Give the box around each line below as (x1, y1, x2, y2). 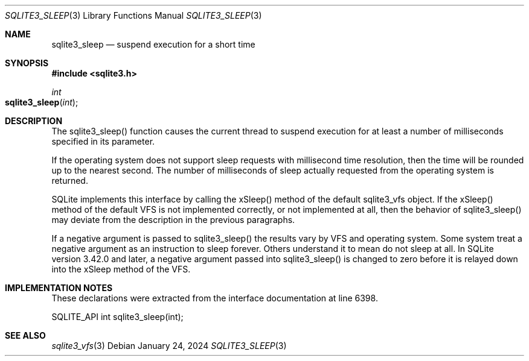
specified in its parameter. (51, 136, 155, 146)
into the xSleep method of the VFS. (51, 264, 191, 274)
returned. (51, 175, 88, 186)
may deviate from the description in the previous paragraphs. (51, 215, 295, 225)
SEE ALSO (5, 330, 46, 341)
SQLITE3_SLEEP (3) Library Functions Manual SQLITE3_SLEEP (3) (5, 10, 262, 20)
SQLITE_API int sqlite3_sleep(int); (51, 312, 184, 322)
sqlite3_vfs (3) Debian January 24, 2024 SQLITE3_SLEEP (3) (51, 341, 287, 351)
